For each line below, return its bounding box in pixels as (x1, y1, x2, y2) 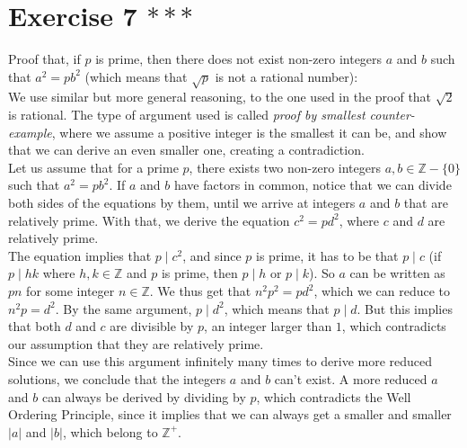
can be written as (349, 264, 445, 282)
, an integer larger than (204, 317, 332, 336)
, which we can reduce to (313, 282, 451, 300)
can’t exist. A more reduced (274, 369, 427, 388)
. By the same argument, (55, 299, 192, 318)
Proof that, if (8, 49, 81, 68)
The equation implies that (8, 246, 152, 264)
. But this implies (357, 299, 453, 318)
